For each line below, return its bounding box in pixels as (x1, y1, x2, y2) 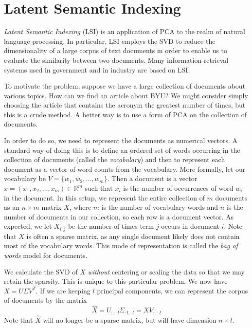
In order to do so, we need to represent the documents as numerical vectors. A (4, 135, 238, 146)
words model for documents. (4, 250, 88, 260)
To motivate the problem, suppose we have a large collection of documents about (4, 81, 246, 91)
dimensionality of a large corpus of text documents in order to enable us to (4, 45, 227, 55)
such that (85, 183, 113, 193)
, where (69, 202, 91, 212)
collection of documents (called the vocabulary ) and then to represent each (4, 154, 225, 164)
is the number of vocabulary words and (101, 202, 218, 212)
